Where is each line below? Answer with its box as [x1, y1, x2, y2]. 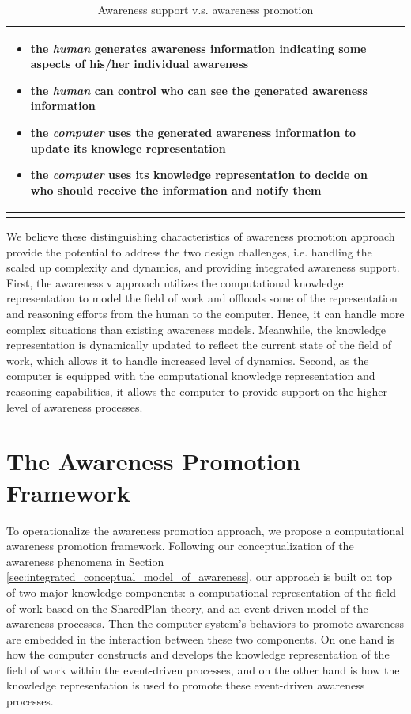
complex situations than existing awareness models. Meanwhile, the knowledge [6, 321, 386, 337]
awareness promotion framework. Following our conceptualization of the [6, 537, 354, 554]
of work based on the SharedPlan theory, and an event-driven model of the [6, 599, 368, 616]
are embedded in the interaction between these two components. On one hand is [6, 630, 395, 647]
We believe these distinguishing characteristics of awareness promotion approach [6, 228, 395, 245]
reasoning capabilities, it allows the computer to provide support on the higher [6, 383, 387, 400]
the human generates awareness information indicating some [30, 40, 367, 56]
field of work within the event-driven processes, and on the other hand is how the [6, 661, 400, 678]
